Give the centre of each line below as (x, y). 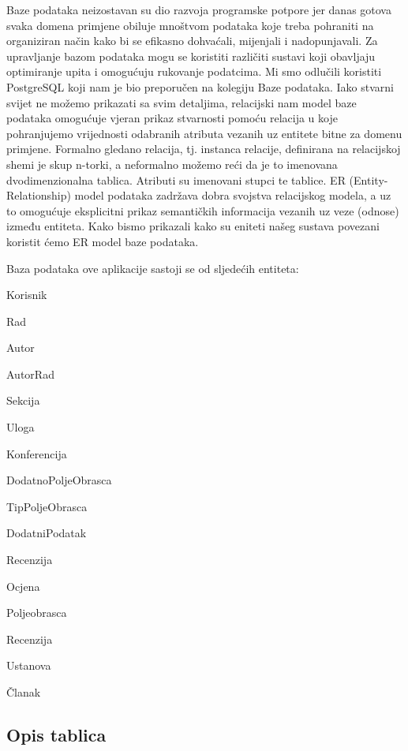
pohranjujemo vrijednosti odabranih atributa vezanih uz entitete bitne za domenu (204, 133)
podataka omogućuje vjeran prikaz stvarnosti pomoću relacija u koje (172, 118)
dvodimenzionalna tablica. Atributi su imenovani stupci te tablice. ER (176, 179)
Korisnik (27, 295)
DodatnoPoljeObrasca (59, 480)
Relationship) (39, 195)
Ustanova (29, 665)
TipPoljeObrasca (47, 506)
